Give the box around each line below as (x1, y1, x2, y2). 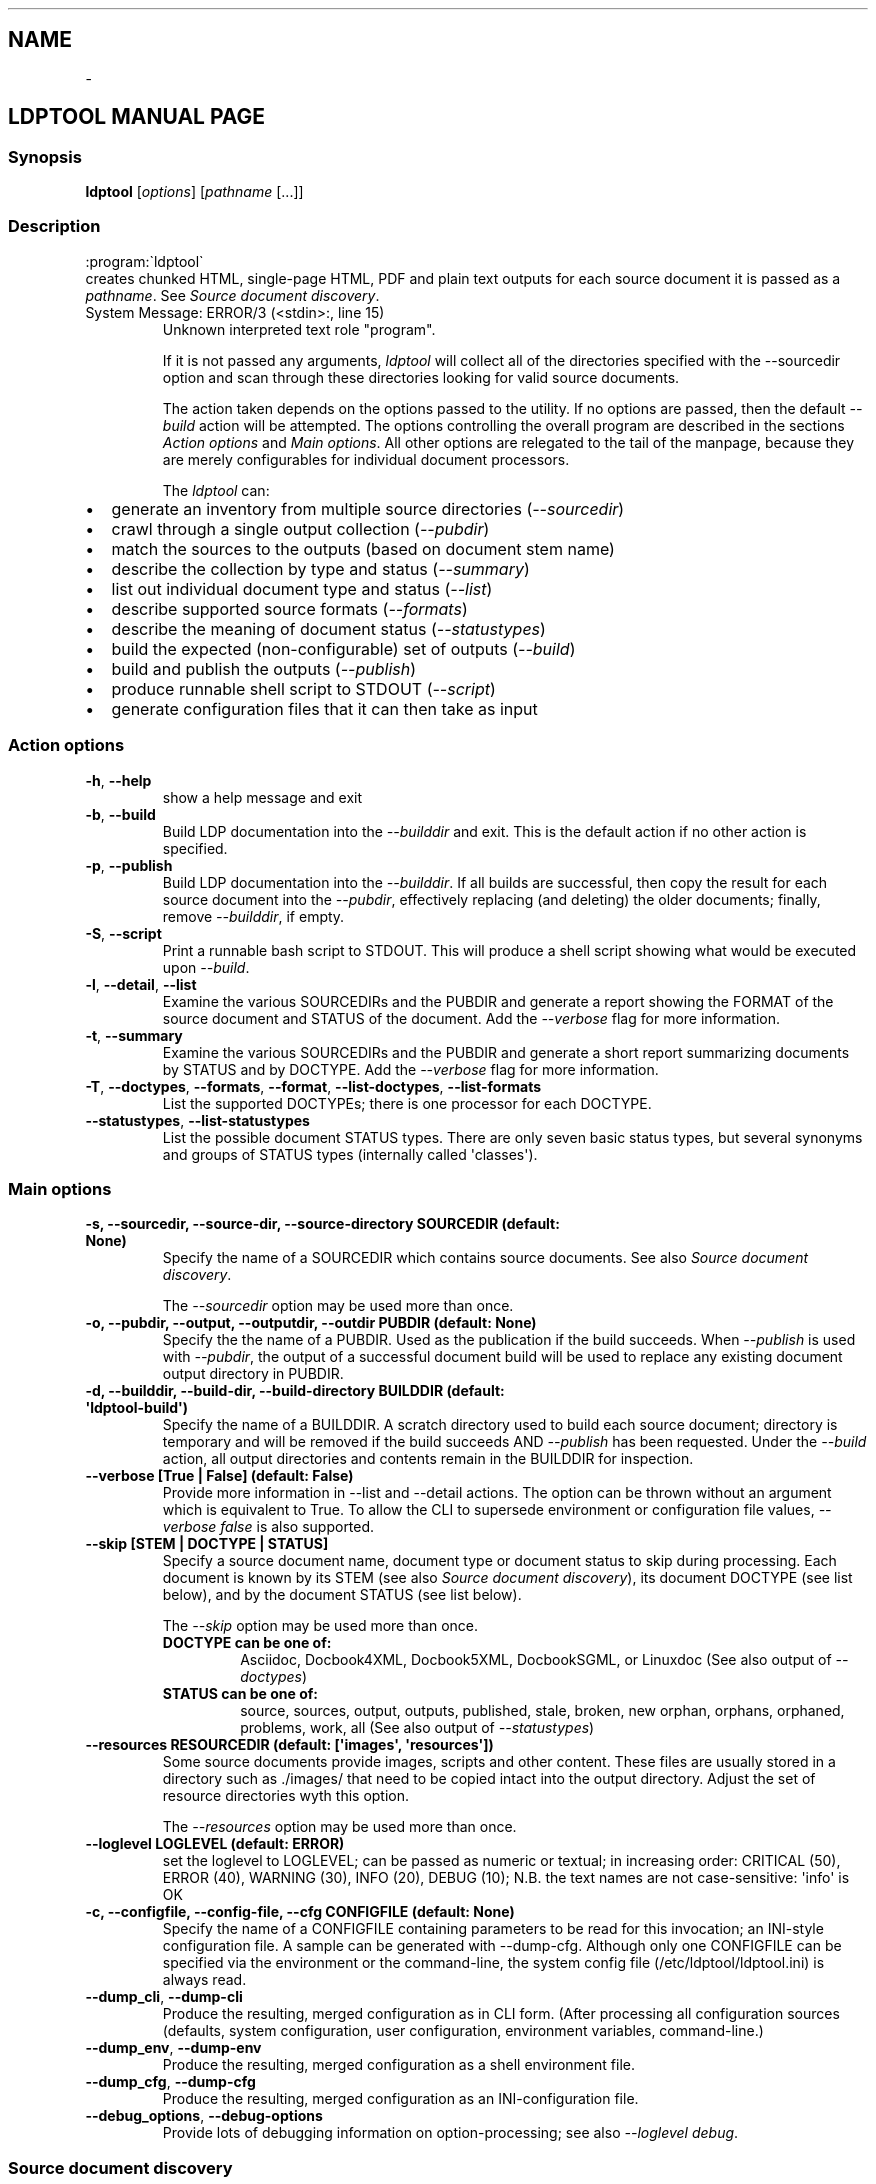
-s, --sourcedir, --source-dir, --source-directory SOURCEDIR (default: (85, 1215, 560, 1233)
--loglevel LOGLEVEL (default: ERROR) (85, 1835, 345, 1853)
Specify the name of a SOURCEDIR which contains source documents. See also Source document (162, 1249, 809, 1267)
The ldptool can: (162, 481, 270, 499)
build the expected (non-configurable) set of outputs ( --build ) (111, 638, 576, 659)
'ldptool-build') (85, 1399, 189, 1417)
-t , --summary (85, 1026, 183, 1044)
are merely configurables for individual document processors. (162, 450, 570, 468)
